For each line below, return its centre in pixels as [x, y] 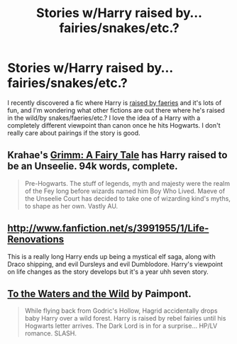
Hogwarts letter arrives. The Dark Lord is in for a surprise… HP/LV [121, 326]
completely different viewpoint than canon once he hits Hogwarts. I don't [114, 125]
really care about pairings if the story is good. [74, 133]
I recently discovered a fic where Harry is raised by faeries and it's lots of [115, 102]
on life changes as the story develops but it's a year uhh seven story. [108, 272]
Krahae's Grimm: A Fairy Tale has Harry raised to [117, 155]
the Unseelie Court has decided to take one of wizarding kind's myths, [127, 198]
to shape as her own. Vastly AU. [71, 206]
